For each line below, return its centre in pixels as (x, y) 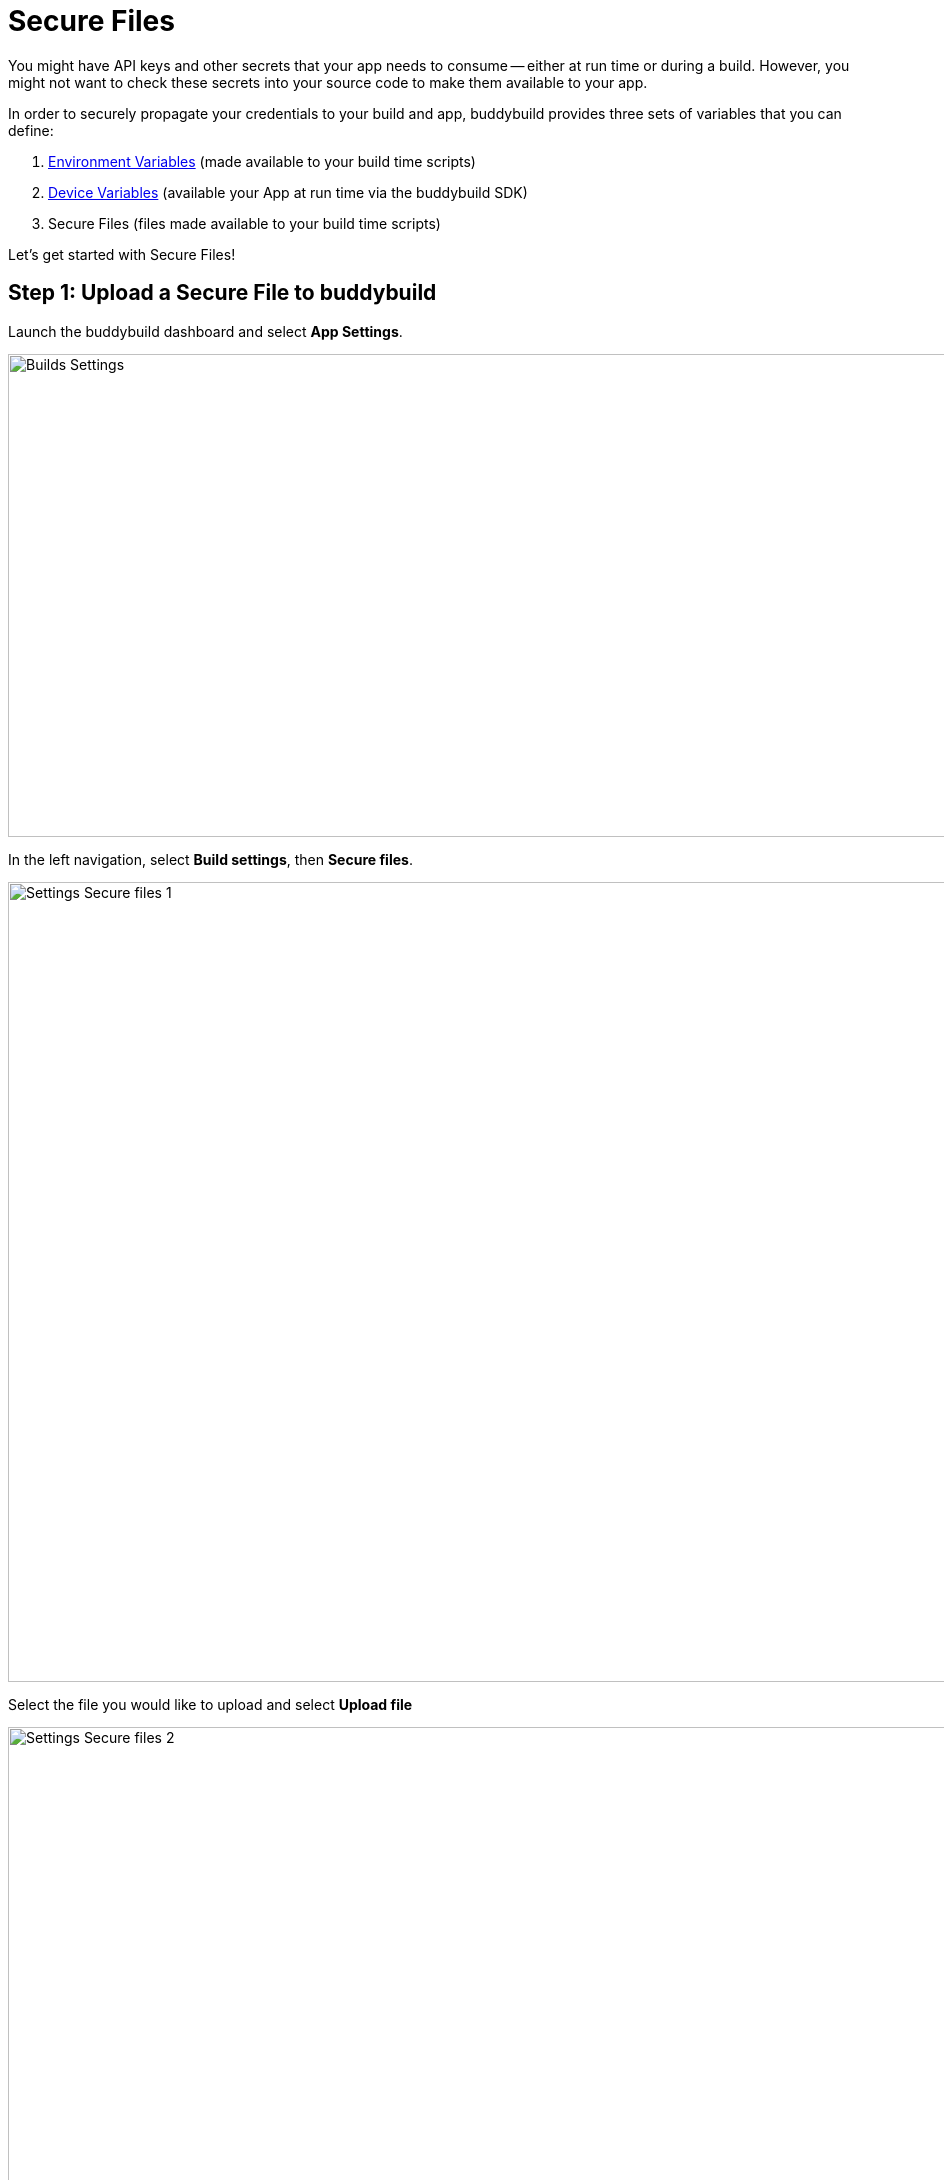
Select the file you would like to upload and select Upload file (210, 1704)
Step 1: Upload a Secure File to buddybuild (222, 293)
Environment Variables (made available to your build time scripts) (262, 161)
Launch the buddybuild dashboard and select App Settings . (205, 331)
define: (31, 130)
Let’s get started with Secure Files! (122, 254)
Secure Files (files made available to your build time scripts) (244, 223)
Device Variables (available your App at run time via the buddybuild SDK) (288, 192)
